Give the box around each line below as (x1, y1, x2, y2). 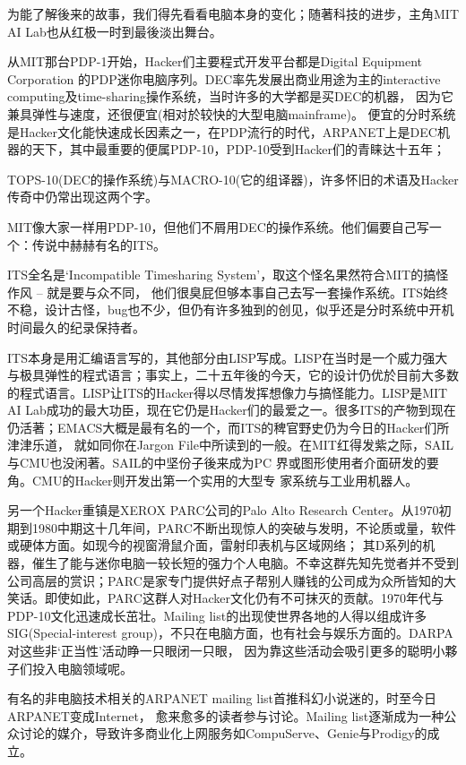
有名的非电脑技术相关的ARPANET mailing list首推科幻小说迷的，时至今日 (7, 689, 437, 708)
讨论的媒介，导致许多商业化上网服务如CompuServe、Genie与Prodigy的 (19, 724, 427, 743)
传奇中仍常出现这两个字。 (7, 187, 158, 206)
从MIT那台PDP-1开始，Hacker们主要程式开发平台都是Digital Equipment (7, 52, 423, 71)
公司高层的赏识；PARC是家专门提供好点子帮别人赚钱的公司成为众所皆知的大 (7, 571, 456, 589)
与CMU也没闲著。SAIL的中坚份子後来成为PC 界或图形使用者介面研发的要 (7, 453, 439, 472)
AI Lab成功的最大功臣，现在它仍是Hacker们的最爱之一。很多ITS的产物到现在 (7, 400, 456, 419)
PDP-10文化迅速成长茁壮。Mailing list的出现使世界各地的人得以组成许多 (7, 606, 427, 624)
